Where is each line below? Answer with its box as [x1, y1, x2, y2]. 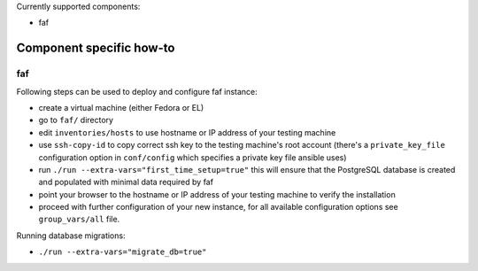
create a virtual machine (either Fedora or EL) [38, 102, 204, 112]
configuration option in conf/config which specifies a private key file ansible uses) [38, 151, 347, 163]
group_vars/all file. [38, 213, 120, 225]
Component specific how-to [16, 41, 175, 56]
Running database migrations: [16, 230, 126, 241]
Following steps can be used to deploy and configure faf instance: [16, 86, 258, 97]
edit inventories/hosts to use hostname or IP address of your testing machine [38, 127, 336, 137]
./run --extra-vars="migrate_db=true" [38, 247, 207, 257]
